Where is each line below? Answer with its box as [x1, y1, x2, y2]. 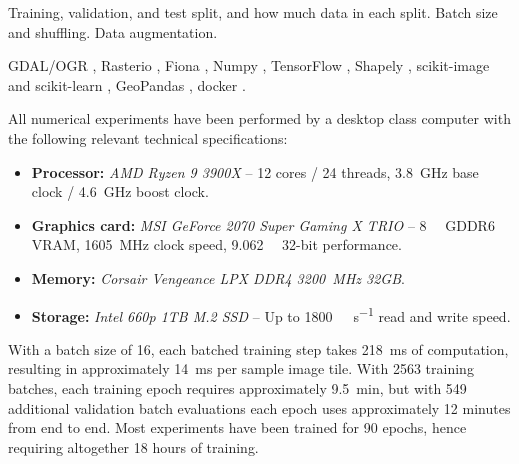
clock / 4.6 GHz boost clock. [31, 181, 209, 202]
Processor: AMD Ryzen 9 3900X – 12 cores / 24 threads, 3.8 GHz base [31, 161, 479, 182]
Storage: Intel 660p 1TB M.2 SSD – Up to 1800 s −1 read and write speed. [31, 302, 511, 326]
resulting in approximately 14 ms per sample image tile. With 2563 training [8, 358, 474, 379]
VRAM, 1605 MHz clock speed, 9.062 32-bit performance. [31, 234, 402, 255]
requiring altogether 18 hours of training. [8, 436, 259, 457]
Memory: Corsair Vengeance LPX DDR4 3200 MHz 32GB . [31, 267, 405, 288]
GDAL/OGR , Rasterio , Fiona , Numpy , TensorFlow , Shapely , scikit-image [8, 55, 490, 76]
